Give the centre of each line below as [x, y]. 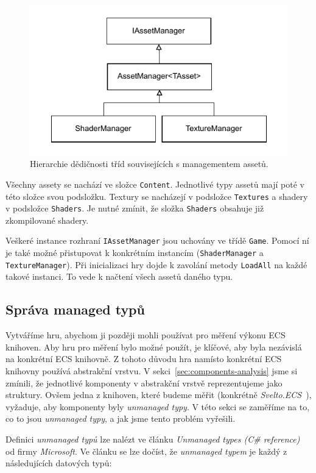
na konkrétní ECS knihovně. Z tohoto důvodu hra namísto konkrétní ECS [144, 359]
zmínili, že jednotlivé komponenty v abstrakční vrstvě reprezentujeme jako [144, 382]
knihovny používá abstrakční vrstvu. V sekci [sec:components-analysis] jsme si [152, 371]
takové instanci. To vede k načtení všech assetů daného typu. [119, 276]
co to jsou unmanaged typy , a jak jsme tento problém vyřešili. [121, 418]
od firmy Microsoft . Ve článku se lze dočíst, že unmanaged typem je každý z [146, 451]
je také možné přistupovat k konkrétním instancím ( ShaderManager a [135, 253]
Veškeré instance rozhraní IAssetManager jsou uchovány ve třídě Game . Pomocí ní [157, 240]
